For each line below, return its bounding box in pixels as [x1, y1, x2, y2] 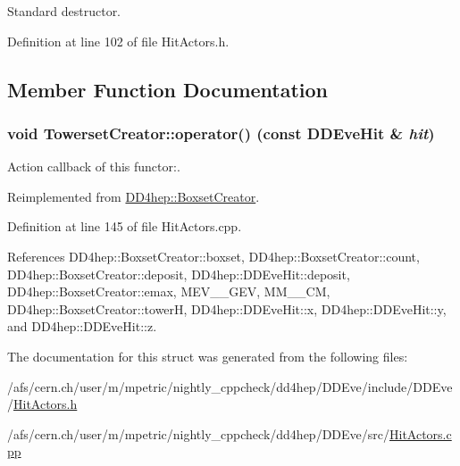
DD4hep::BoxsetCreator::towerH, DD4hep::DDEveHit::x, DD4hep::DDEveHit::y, [7, 299, 447, 318]
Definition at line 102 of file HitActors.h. [7, 31, 230, 50]
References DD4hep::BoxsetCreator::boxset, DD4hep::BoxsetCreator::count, [7, 246, 420, 265]
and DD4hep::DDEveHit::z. [7, 317, 157, 336]
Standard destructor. [7, 2, 121, 20]
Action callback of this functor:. [7, 157, 180, 176]
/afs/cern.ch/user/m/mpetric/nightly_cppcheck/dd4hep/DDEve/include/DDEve [7, 377, 453, 395]
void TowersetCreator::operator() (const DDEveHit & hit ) [7, 121, 435, 144]
